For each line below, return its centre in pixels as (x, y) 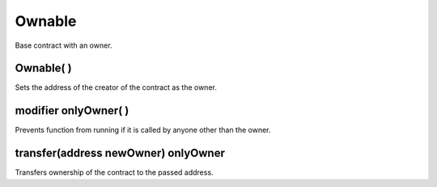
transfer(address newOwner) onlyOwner (120, 153)
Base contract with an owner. (64, 45)
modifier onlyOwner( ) (72, 110)
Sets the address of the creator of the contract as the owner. (116, 87)
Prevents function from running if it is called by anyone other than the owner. (143, 130)
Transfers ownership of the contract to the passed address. (114, 172)
